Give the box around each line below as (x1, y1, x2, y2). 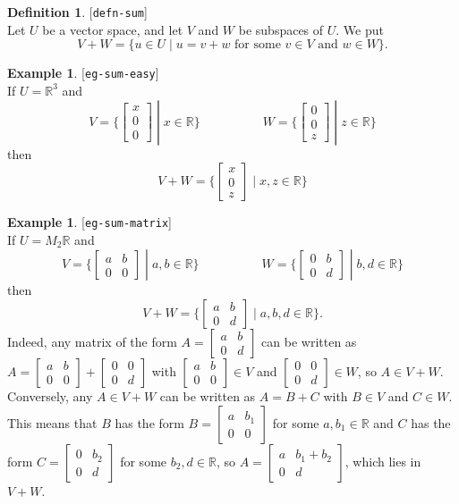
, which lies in (344, 451, 421, 470)
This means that (7, 413, 98, 432)
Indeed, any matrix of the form (7, 332, 177, 350)
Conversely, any (7, 386, 93, 405)
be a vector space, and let (42, 20, 183, 38)
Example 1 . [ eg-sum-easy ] (7, 63, 159, 82)
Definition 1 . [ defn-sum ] (7, 3, 148, 21)
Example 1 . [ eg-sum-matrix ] (7, 213, 172, 231)
